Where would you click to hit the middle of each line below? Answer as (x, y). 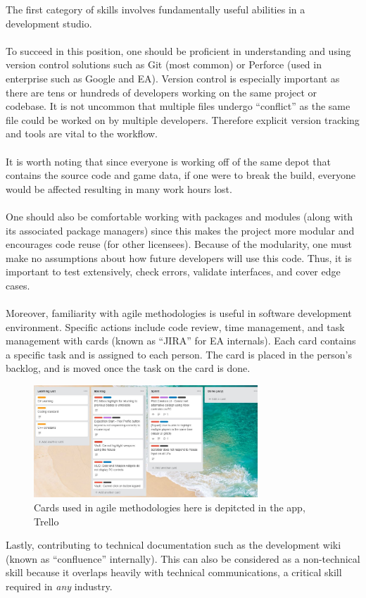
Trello (46, 521)
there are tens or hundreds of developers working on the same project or (161, 92)
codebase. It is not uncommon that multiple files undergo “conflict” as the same (178, 106)
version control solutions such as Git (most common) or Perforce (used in (164, 64)
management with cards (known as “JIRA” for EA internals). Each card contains (181, 341)
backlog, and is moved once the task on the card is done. (128, 368)
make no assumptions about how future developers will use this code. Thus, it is (179, 257)
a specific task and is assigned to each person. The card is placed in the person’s (179, 354)
